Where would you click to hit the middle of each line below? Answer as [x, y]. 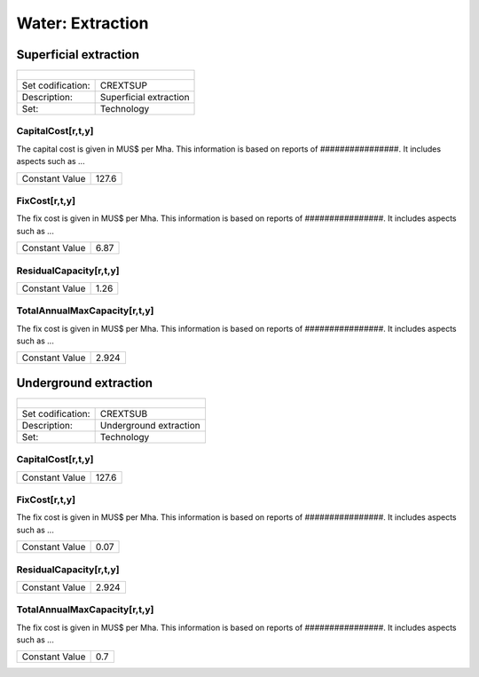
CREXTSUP [124, 86]
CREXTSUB [124, 413]
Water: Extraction [82, 23]
